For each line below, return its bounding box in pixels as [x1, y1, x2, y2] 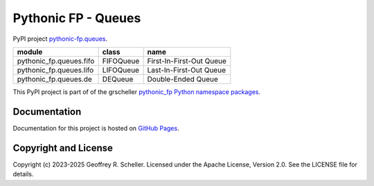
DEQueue [102, 74, 134, 84]
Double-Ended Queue [147, 74, 218, 84]
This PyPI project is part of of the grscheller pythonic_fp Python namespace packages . [12, 87, 261, 96]
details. [12, 170, 34, 178]
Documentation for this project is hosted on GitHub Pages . [12, 124, 179, 132]
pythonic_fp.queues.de [17, 74, 93, 84]
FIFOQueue [102, 56, 140, 66]
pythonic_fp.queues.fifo [17, 56, 95, 66]
